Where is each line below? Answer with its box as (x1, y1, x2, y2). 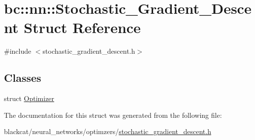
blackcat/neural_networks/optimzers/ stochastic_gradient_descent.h (4, 126, 211, 137)
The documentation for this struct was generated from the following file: (4, 109, 222, 120)
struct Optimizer (4, 93, 55, 104)
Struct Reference (24, 17, 141, 37)
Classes (4, 70, 41, 85)
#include (4, 46, 32, 56)
